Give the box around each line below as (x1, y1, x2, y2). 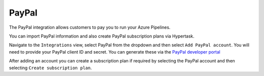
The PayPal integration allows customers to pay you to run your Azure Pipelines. (9, 24, 171, 30)
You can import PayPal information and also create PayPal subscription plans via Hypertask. (9, 33, 195, 39)
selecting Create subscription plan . (9, 65, 92, 71)
